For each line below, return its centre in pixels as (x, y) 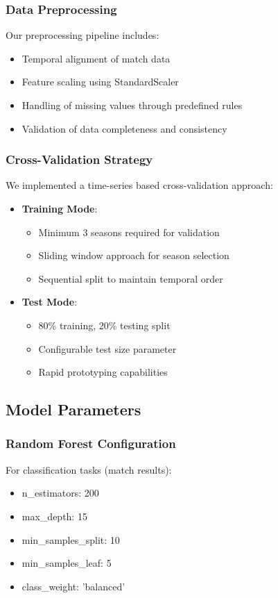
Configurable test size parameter (107, 348)
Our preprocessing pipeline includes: (82, 35)
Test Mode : (50, 302)
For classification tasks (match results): (89, 469)
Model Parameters (73, 409)
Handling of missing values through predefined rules (132, 105)
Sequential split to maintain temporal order (131, 278)
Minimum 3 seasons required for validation (129, 232)
